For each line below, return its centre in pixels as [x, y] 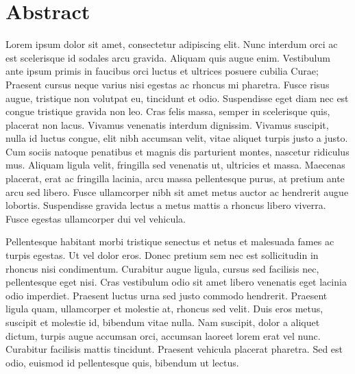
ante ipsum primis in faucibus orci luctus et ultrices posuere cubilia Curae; [162, 71]
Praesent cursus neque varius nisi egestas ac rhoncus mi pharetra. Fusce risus [168, 84]
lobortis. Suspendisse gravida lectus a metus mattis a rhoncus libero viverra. [166, 205]
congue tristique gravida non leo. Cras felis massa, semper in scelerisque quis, [168, 111]
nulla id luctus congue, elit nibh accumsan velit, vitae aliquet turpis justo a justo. [177, 138]
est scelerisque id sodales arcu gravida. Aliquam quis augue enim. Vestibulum [168, 57]
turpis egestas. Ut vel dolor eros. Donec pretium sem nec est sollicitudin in [162, 255]
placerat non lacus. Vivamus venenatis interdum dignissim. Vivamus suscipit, [167, 124]
